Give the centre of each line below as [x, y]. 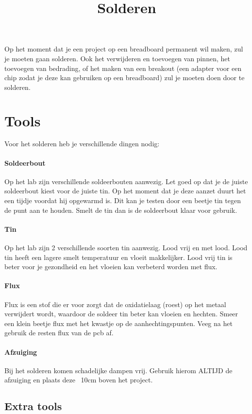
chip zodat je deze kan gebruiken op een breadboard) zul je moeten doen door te [125, 78]
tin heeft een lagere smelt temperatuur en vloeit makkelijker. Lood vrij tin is [118, 257]
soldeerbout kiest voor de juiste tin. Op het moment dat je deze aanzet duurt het [125, 191]
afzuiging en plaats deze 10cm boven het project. [79, 380]
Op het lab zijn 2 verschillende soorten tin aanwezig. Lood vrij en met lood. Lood [126, 248]
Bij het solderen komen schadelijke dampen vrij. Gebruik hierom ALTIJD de [118, 370]
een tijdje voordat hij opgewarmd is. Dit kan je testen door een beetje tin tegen [123, 200]
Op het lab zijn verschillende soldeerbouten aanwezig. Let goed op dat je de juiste [126, 181]
